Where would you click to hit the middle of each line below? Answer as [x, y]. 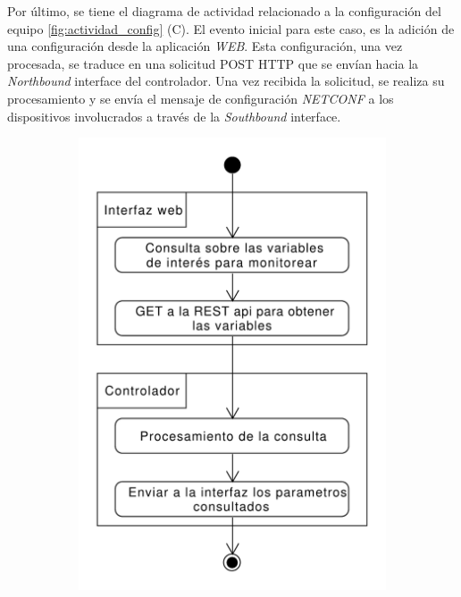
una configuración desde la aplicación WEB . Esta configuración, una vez [205, 46]
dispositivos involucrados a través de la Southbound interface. [174, 116]
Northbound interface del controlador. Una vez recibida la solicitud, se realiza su [226, 81]
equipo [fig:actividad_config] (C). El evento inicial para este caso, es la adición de [231, 28]
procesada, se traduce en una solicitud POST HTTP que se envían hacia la [213, 63]
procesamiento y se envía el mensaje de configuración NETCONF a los [201, 98]
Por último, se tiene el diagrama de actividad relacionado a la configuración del [224, 11]
